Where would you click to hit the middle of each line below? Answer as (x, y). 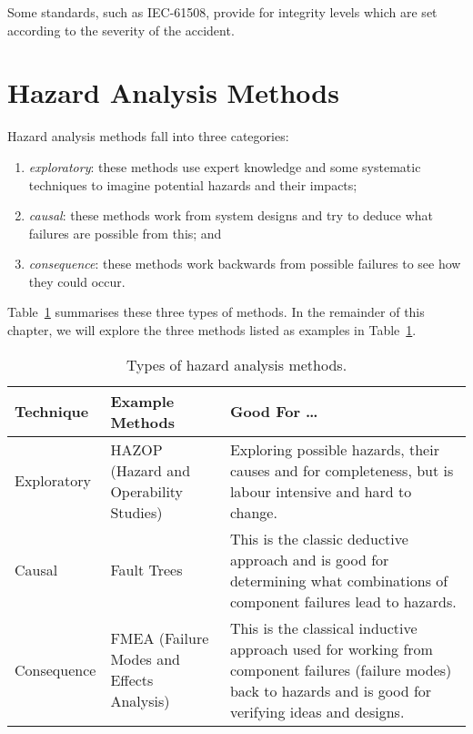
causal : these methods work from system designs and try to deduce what (231, 215)
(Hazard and (151, 470)
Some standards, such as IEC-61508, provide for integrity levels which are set (222, 12)
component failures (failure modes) (341, 669)
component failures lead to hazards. (343, 601)
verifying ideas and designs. (317, 711)
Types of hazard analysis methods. (236, 364)
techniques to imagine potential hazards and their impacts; (193, 184)
